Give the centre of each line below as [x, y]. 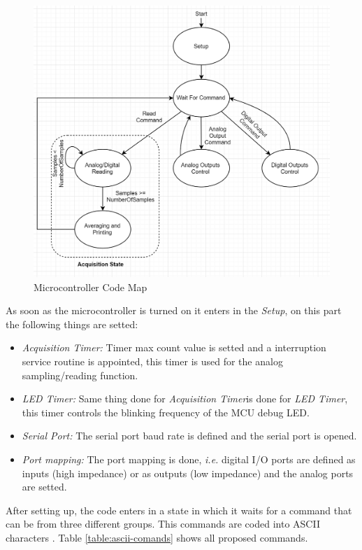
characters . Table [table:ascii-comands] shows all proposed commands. [157, 537]
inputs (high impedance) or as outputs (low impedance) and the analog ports [188, 473]
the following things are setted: [72, 324]
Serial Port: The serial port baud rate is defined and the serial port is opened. [189, 436]
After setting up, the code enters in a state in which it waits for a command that [179, 510]
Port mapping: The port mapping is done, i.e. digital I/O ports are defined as [189, 459]
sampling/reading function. [80, 375]
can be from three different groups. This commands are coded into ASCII [163, 524]
